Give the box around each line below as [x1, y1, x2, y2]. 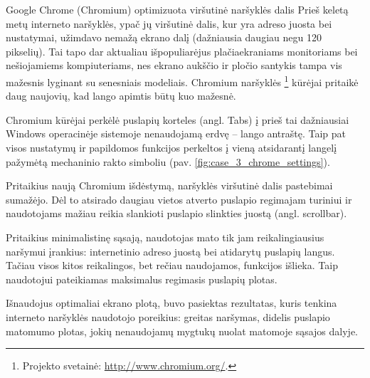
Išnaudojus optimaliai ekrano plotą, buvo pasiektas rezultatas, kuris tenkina [6, 295, 337, 310]
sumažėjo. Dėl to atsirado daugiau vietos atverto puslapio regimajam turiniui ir [6, 191, 352, 206]
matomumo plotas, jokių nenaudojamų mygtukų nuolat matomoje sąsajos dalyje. [6, 323, 359, 338]
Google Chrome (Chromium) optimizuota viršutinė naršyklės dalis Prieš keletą [6, 2, 349, 16]
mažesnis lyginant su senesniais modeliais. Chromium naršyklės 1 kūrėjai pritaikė [6, 72, 359, 89]
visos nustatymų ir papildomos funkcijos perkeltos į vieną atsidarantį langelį [6, 140, 337, 154]
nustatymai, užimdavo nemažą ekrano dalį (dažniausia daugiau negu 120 [6, 30, 322, 45]
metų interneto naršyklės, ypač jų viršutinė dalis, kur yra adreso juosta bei [6, 16, 332, 31]
